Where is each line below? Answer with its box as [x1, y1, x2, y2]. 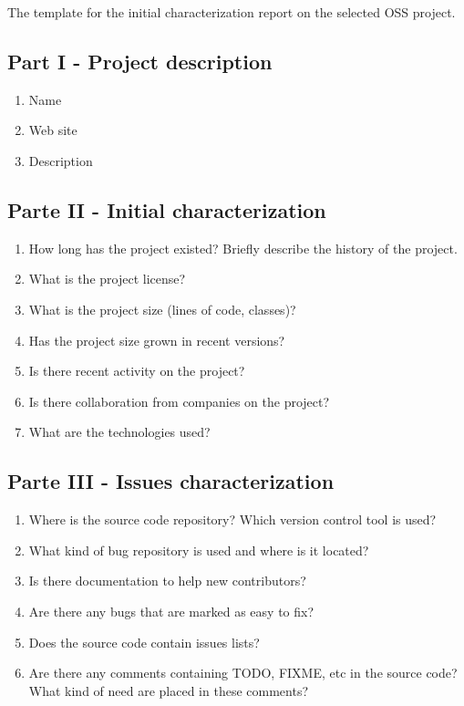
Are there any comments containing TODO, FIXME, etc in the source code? [28, 663, 458, 682]
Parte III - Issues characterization [7, 467, 335, 495]
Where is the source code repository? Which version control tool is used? [28, 510, 437, 529]
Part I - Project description [7, 47, 273, 75]
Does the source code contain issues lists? [28, 632, 260, 651]
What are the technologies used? [28, 422, 211, 441]
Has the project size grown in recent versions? [28, 330, 285, 349]
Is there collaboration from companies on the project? [28, 391, 330, 410]
